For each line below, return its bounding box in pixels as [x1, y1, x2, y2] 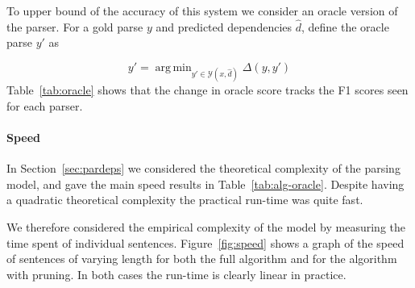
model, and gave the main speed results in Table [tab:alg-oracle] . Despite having [6, 175, 405, 192]
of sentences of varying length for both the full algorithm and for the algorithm [6, 250, 397, 267]
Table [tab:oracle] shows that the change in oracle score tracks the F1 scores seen [6, 81, 409, 98]
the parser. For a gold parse [6, 18, 143, 35]
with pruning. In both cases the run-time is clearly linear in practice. [6, 265, 347, 282]
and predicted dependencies [156, 18, 293, 35]
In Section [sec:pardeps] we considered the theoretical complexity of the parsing [6, 160, 400, 177]
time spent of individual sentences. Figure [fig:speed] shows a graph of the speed [6, 234, 405, 251]
